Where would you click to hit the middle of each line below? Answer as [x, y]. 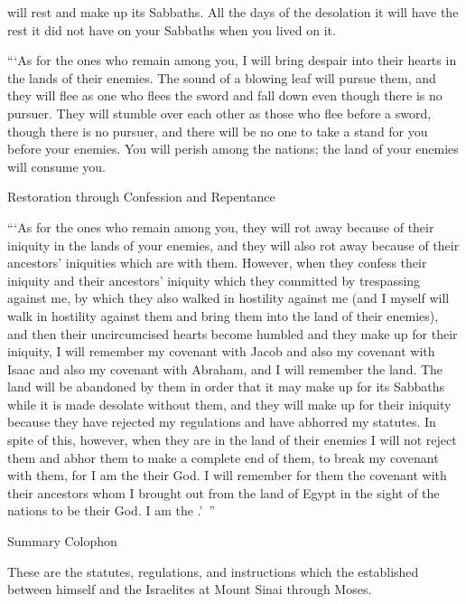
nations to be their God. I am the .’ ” [112, 510]
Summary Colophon [62, 541]
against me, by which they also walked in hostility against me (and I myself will [228, 298]
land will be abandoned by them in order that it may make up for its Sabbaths [226, 387]
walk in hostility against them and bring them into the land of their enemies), [223, 315]
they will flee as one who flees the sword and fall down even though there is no [225, 95]
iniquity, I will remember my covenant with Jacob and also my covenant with [221, 351]
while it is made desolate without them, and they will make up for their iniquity [229, 404]
